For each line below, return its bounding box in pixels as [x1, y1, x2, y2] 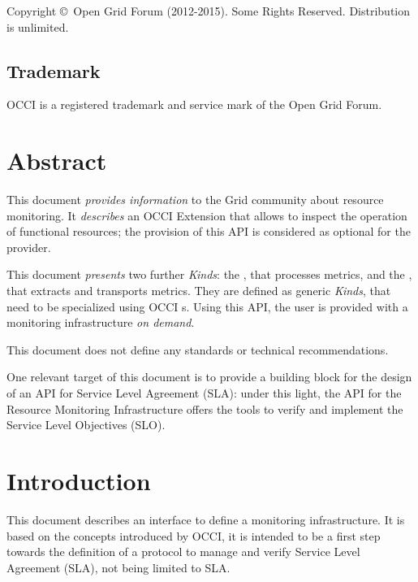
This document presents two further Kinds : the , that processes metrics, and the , [6, 266, 412, 283]
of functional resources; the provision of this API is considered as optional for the [6, 223, 411, 240]
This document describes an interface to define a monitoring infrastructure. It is [6, 510, 405, 528]
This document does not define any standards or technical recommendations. [6, 341, 389, 358]
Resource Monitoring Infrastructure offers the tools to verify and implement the [6, 400, 403, 417]
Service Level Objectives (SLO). [6, 416, 166, 433]
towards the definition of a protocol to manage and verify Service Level [6, 543, 360, 560]
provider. [6, 238, 51, 255]
